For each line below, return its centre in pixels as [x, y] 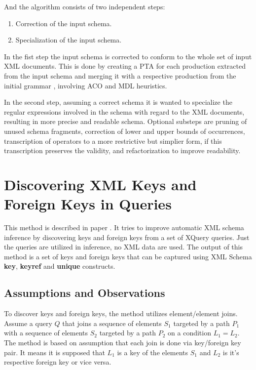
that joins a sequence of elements [112, 323]
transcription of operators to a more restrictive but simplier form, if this [113, 141]
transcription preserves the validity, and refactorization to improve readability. [122, 150]
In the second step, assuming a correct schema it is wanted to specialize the [118, 102]
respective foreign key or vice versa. [58, 362]
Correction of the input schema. [64, 23]
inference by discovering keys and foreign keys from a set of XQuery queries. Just [127, 237]
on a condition [189, 333]
